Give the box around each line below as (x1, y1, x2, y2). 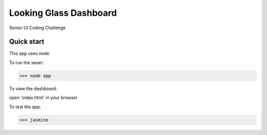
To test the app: (9, 104, 42, 110)
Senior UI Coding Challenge (9, 25, 66, 31)
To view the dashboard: (9, 86, 57, 91)
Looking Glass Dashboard (9, 7, 117, 18)
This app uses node (9, 50, 49, 56)
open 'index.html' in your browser (9, 94, 78, 101)
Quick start (9, 38, 44, 46)
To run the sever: (9, 59, 44, 65)
